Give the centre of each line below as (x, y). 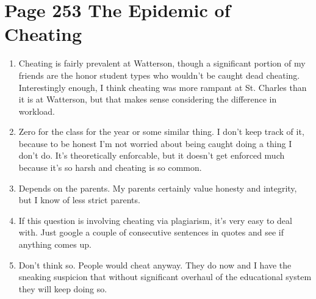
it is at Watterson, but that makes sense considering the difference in (148, 99)
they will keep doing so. (63, 288)
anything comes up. (55, 244)
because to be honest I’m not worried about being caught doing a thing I (155, 143)
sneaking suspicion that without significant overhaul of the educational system (165, 277)
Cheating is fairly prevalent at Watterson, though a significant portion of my (162, 63)
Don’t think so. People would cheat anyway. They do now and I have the (155, 265)
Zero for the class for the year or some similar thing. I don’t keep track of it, (161, 131)
